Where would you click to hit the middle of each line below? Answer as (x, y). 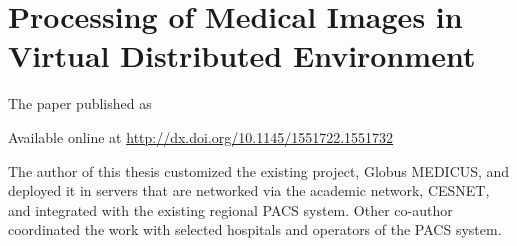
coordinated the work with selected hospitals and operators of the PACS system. (255, 229)
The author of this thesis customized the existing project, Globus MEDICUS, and (259, 170)
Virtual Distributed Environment (242, 55)
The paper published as (80, 103)
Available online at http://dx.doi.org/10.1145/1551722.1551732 (201, 136)
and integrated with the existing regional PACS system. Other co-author (230, 209)
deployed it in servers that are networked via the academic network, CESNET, (249, 190)
